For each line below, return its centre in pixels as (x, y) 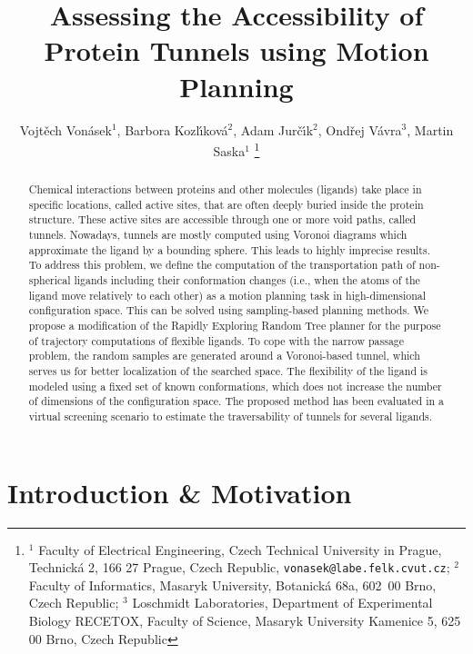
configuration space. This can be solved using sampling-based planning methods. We (228, 310)
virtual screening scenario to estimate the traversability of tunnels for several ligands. (231, 416)
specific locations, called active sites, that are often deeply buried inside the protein (226, 204)
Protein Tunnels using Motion (236, 50)
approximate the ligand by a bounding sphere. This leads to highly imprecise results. (229, 249)
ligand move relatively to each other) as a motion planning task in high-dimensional (227, 295)
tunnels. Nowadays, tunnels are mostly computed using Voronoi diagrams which (218, 235)
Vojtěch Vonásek (65, 129)
